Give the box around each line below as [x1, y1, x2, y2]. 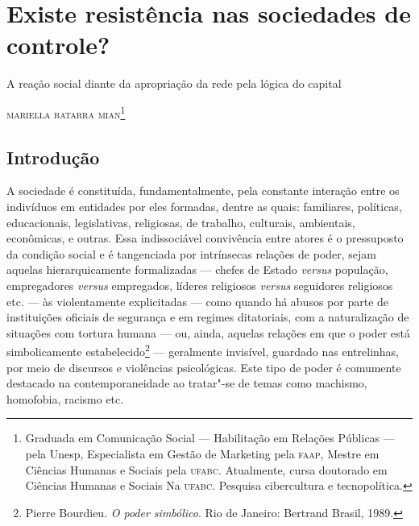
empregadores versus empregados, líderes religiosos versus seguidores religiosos [6, 276, 393, 293]
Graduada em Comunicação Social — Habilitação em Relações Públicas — [25, 429, 395, 446]
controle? [6, 28, 110, 61]
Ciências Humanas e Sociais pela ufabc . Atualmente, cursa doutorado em [25, 461, 388, 478]
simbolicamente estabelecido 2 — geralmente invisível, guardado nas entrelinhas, [6, 341, 400, 359]
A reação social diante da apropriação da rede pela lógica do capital [6, 75, 342, 92]
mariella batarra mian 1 [6, 102, 126, 122]
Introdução [6, 144, 100, 169]
